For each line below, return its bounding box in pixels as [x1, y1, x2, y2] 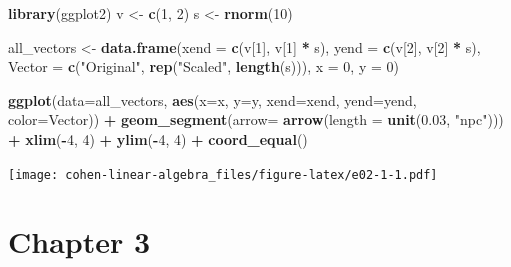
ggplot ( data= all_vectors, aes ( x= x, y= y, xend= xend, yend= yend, [8, 89, 417, 110]
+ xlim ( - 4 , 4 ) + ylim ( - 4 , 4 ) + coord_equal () [8, 128, 308, 149]
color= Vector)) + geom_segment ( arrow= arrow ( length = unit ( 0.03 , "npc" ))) [8, 109, 504, 130]
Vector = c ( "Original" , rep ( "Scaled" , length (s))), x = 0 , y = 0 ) [8, 56, 399, 77]
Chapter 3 [8, 221, 151, 262]
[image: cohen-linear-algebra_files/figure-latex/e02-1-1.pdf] [8, 167, 438, 182]
